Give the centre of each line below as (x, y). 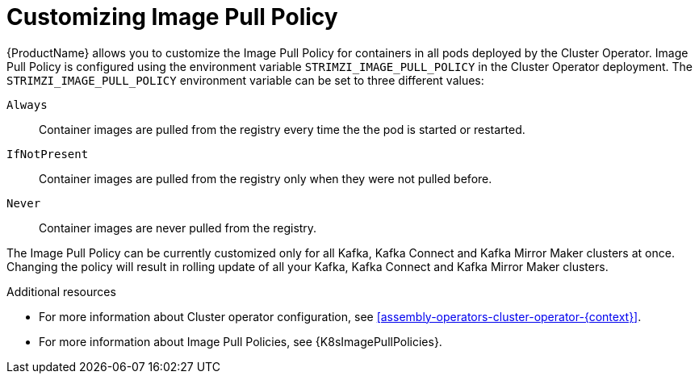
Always (27, 104)
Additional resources (61, 291)
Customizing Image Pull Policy (172, 17)
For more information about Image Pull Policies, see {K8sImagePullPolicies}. (241, 341)
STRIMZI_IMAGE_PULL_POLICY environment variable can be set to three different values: (245, 80)
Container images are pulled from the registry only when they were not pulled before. (266, 178)
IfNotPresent (48, 154)
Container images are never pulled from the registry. (178, 228)
